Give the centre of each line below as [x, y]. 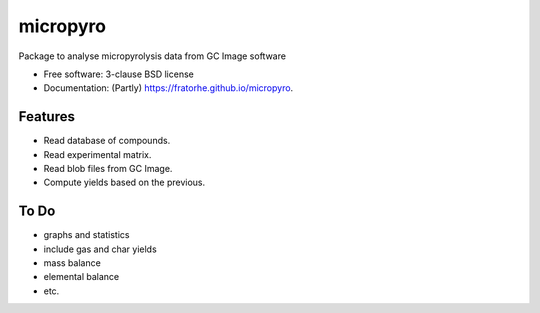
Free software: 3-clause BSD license [118, 74]
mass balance [72, 263]
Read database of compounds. [107, 141]
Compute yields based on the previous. [124, 182]
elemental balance [81, 277]
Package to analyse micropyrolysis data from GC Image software [152, 56]
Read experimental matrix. [97, 154]
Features [46, 116]
